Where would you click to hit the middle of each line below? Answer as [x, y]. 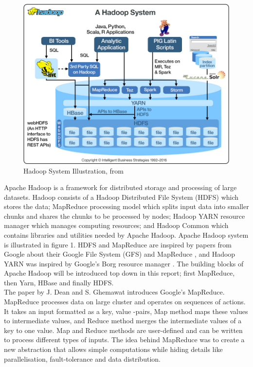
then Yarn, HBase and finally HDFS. [59, 282]
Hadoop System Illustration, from [73, 171]
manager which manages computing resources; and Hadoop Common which [116, 225]
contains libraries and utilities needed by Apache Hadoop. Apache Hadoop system [126, 235]
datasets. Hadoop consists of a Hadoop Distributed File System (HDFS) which [121, 197]
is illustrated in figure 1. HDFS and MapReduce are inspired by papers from [118, 244]
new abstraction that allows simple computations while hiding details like [113, 349]
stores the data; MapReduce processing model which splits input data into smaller [126, 206]
